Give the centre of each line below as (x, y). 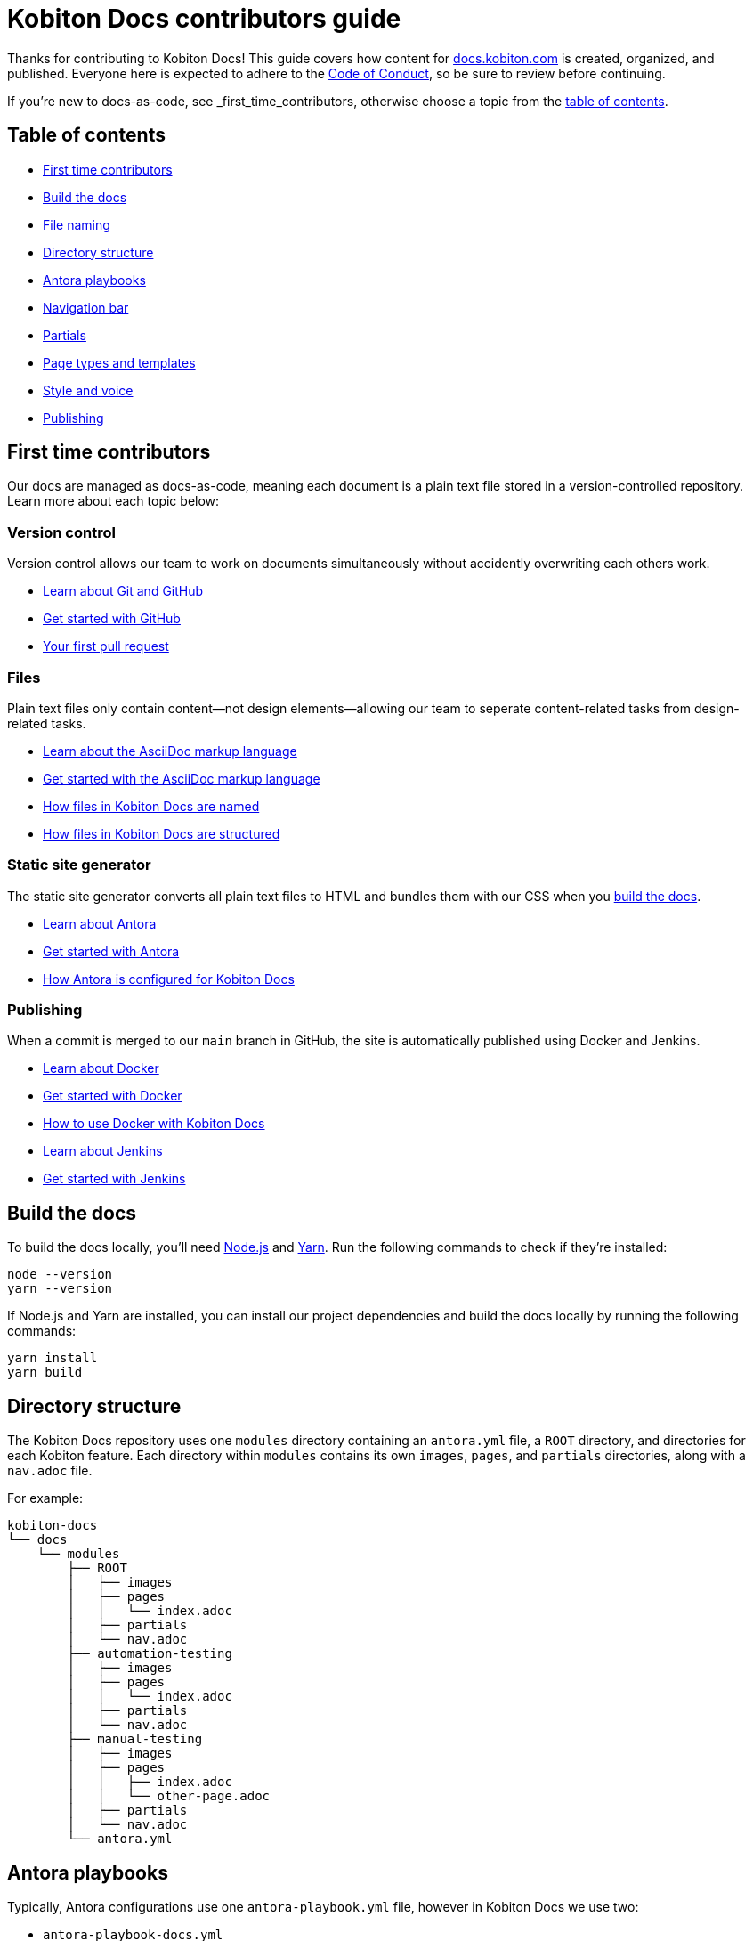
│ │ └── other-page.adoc (169, 1796)
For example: (45, 1498)
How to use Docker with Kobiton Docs (154, 1124)
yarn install (53, 1358)
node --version (60, 1275)
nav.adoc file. (50, 1471)
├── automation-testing (150, 1654)
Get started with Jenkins (114, 1179)
